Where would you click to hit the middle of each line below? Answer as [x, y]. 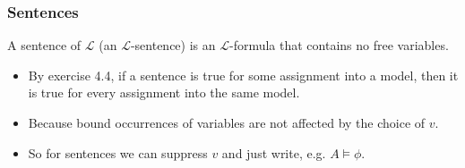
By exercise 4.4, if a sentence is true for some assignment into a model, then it [243, 75]
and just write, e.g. [274, 152]
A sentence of [44, 45]
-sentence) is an [173, 45]
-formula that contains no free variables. [339, 45]
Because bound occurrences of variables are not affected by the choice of [227, 122]
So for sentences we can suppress [118, 152]
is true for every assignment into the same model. [164, 92]
